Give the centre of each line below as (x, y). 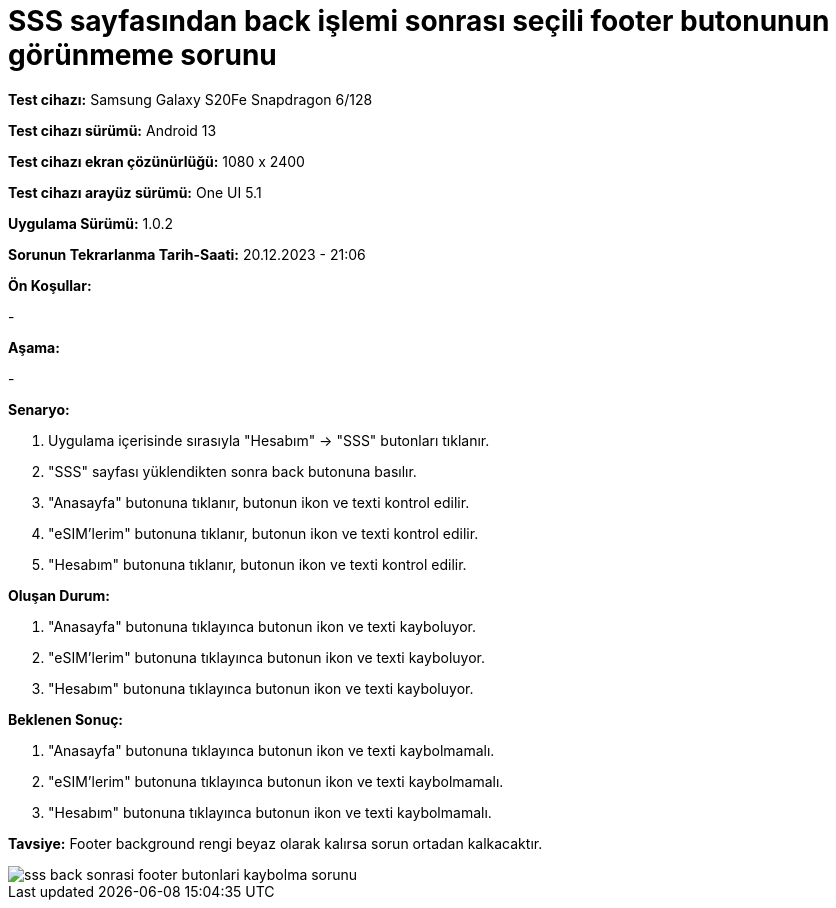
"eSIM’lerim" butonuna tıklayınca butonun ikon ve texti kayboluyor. (267, 657)
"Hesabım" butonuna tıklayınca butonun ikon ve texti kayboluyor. (261, 688)
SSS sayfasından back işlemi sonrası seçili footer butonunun (419, 21)
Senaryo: (39, 409)
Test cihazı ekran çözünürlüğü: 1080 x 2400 (156, 161)
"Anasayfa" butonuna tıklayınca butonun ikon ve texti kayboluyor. (262, 626)
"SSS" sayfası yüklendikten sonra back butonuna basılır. (232, 471)
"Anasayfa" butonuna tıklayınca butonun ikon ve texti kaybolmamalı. (271, 750)
